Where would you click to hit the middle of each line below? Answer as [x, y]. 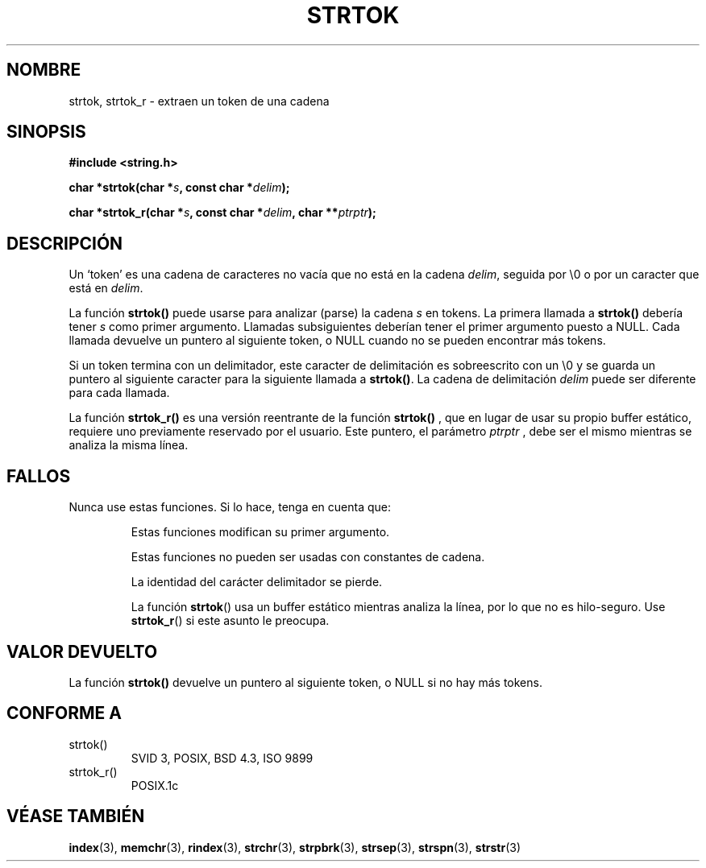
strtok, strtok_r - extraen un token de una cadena [199, 101]
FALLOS [39, 476]
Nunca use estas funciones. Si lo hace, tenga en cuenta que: [230, 507]
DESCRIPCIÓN [65, 243]
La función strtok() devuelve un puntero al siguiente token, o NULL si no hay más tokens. [305, 682]
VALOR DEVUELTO [82, 651]
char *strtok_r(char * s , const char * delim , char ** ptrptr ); [222, 213]
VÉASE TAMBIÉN [76, 816]
